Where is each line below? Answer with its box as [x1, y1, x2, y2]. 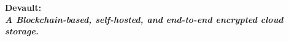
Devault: [5, 1, 42, 13]
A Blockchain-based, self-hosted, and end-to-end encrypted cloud [5, 13, 283, 25]
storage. [5, 25, 39, 37]
